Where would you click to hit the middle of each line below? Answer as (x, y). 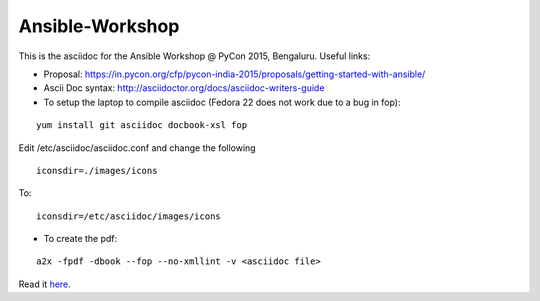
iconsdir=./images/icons (97, 170)
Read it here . (45, 284)
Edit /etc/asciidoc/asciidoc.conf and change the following (137, 147)
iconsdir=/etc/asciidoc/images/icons (129, 216)
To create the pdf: (80, 239)
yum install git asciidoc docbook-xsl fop (142, 125)
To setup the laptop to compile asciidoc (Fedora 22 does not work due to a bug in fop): (222, 102)
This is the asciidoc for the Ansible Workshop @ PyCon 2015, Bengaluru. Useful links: (194, 56)
